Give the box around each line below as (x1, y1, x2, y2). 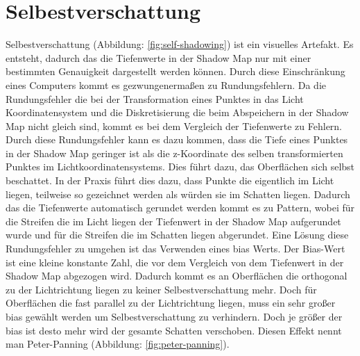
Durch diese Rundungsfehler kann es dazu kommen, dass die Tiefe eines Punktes (6, 132, 348, 147)
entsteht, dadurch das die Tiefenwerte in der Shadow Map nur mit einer (6, 50, 311, 65)
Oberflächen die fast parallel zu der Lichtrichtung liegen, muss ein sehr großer (6, 296, 336, 310)
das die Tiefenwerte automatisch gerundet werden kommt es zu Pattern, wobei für (6, 200, 355, 215)
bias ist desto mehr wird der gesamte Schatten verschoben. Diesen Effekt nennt (6, 323, 342, 337)
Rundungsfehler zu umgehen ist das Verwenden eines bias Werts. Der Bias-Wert (6, 241, 345, 256)
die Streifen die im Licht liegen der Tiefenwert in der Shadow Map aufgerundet (6, 213, 341, 228)
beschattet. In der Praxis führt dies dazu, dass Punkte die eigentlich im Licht (6, 173, 334, 188)
